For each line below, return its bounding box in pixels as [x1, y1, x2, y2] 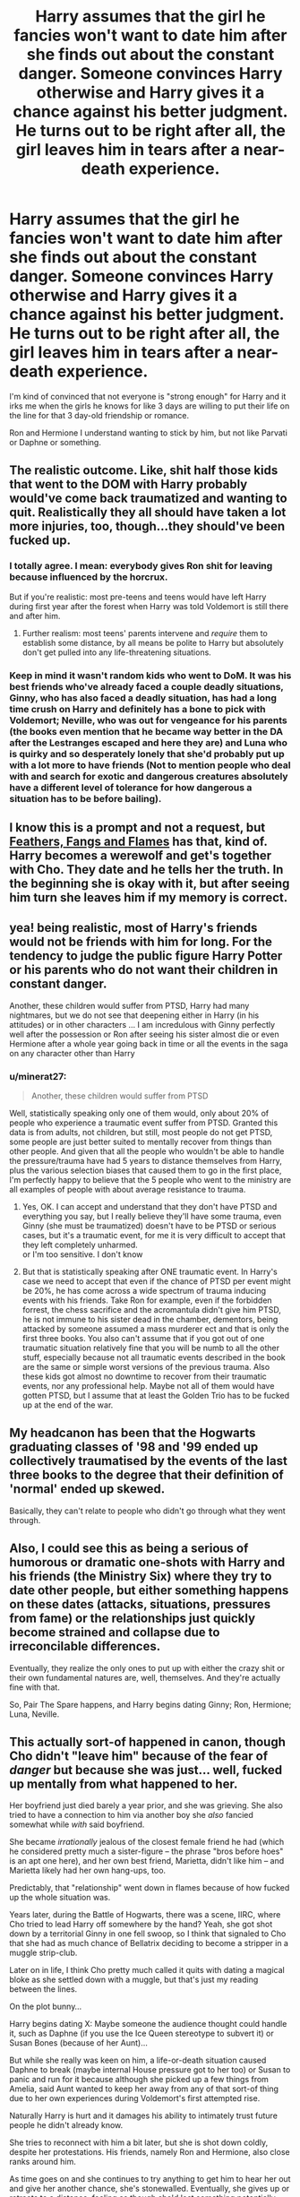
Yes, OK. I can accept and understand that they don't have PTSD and [21, 1202, 278, 1212]
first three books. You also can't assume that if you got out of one [21, 1333, 265, 1344]
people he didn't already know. [9, 2120, 124, 2131]
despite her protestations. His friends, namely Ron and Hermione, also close [9, 2147, 290, 2158]
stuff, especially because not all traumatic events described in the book [21, 1352, 286, 1363]
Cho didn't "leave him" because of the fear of [9, 1749, 269, 1764]
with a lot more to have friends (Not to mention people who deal [9, 759, 291, 771]
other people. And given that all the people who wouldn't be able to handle [9, 1146, 285, 1157]
